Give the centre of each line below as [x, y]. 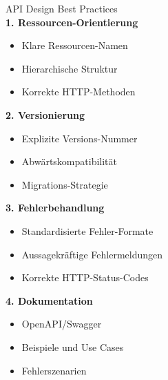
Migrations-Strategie [65, 184]
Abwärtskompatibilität [69, 161]
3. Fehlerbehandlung [55, 208]
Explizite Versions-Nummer [80, 138]
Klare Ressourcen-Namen [75, 45]
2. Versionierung [45, 114]
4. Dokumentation [49, 300]
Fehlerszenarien [54, 370]
